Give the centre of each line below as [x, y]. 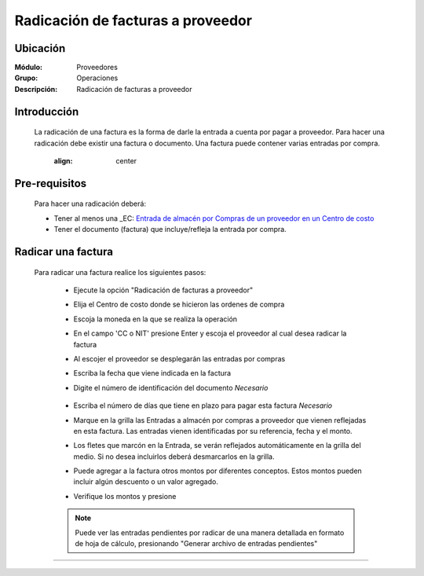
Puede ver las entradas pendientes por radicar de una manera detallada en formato [210, 532]
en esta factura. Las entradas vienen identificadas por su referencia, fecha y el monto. [213, 431]
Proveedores [97, 68]
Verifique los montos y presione [125, 496]
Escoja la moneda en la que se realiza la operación [155, 319]
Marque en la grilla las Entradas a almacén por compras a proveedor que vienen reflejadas [220, 420]
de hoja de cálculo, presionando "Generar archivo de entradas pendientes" [196, 544]
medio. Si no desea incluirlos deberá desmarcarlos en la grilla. [174, 457]
